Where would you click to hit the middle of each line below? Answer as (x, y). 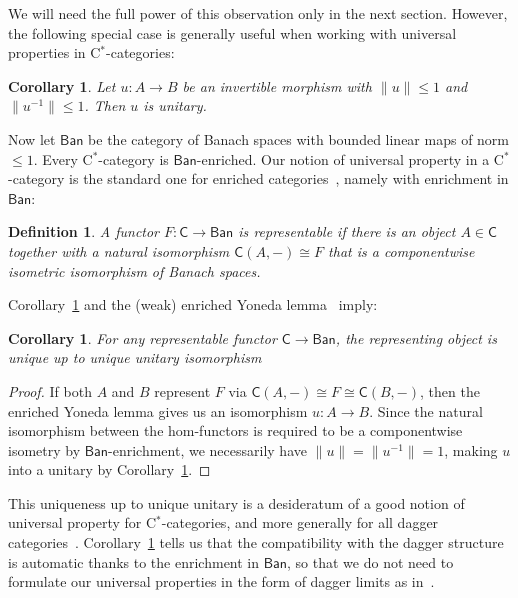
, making (471, 449)
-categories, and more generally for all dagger (300, 522)
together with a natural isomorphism (119, 250)
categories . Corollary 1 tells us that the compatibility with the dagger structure (256, 542)
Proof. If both (50, 390)
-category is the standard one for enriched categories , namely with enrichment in (258, 178)
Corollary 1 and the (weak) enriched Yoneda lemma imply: (193, 304)
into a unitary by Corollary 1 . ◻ (109, 469)
